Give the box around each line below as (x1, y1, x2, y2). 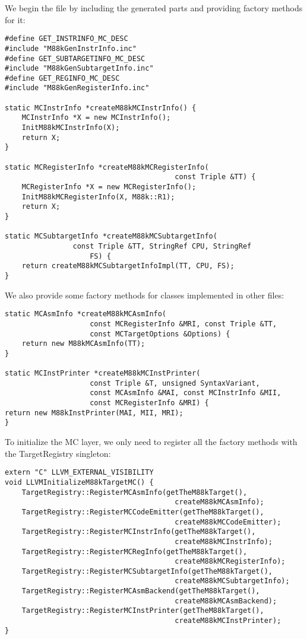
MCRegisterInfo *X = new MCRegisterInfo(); (21, 183, 197, 192)
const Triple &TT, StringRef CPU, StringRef (72, 241, 252, 250)
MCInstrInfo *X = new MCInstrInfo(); (21, 113, 171, 122)
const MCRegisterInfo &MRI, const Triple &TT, (90, 319, 277, 328)
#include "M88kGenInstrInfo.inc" (5, 44, 137, 53)
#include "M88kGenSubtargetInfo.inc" (5, 64, 154, 73)
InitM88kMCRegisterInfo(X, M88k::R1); (21, 192, 175, 201)
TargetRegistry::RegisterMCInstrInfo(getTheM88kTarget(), (21, 527, 256, 536)
